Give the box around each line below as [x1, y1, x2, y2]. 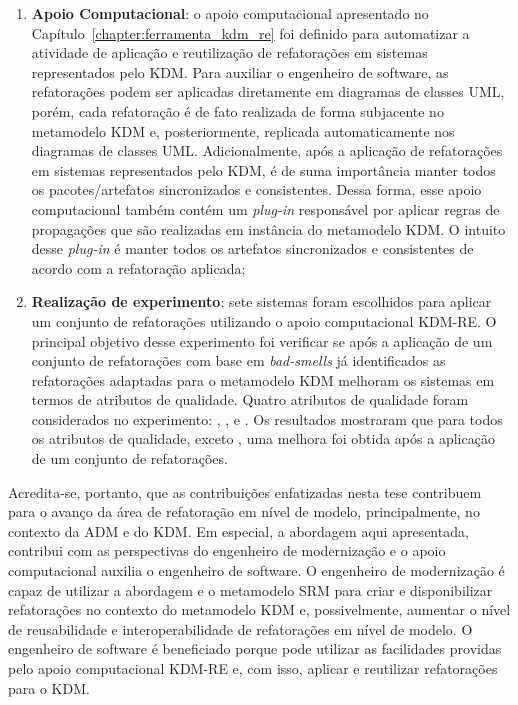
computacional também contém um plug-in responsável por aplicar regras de [31, 198, 500, 219]
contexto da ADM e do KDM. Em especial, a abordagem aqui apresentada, [8, 520, 469, 541]
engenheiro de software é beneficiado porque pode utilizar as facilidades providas [8, 638, 502, 659]
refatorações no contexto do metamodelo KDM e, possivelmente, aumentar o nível [8, 599, 511, 620]
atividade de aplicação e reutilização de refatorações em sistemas [31, 42, 428, 63]
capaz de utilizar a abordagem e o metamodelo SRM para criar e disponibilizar [8, 579, 493, 600]
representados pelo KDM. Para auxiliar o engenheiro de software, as [31, 61, 449, 82]
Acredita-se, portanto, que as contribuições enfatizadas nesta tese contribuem [8, 481, 482, 502]
